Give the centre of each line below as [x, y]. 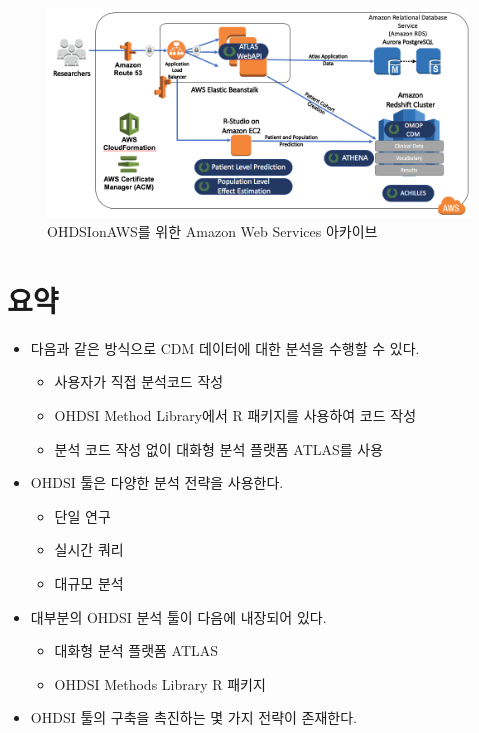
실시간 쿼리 [89, 549]
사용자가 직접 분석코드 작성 [139, 381]
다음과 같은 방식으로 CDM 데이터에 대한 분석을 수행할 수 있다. [225, 347]
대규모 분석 [89, 582]
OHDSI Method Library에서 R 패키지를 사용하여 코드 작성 [235, 415]
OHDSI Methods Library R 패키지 [160, 683]
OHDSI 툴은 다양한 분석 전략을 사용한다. [157, 482]
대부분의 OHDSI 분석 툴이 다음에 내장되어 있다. [178, 616]
